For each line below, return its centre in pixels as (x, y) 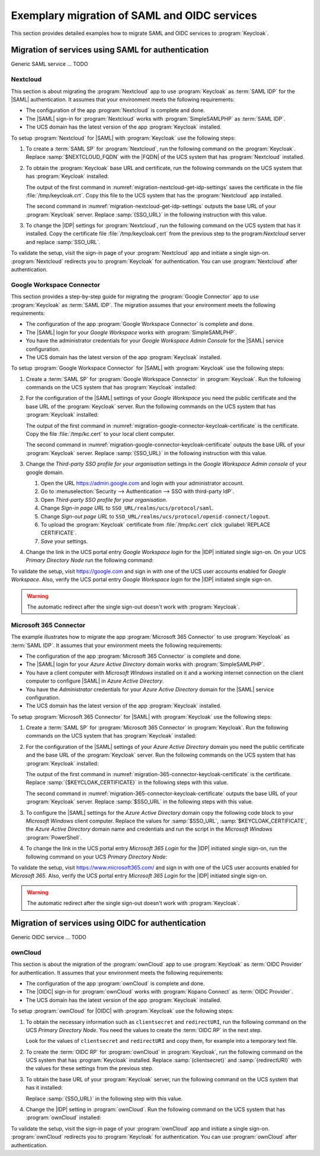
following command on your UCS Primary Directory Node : (97, 857)
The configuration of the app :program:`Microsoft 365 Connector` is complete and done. (134, 656)
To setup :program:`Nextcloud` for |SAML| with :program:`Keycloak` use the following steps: (123, 138)
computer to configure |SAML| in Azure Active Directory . (95, 681)
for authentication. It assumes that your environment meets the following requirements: (117, 972)
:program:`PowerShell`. (54, 837)
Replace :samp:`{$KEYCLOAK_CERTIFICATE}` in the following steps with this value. (127, 783)
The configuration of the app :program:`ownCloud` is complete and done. (115, 983)
